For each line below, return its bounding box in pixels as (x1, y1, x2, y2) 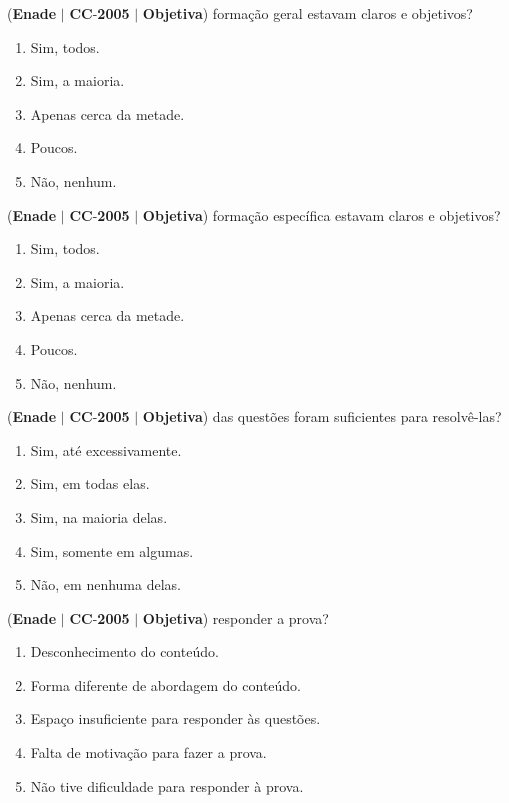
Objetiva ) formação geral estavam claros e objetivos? (142, 3, 473, 23)
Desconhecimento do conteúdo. (30, 641, 219, 662)
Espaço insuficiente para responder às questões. (30, 708, 321, 729)
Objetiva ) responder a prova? (142, 607, 329, 628)
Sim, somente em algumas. (30, 540, 194, 561)
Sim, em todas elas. (30, 473, 150, 494)
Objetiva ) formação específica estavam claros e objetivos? (142, 204, 501, 225)
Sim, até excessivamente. (30, 439, 182, 460)
